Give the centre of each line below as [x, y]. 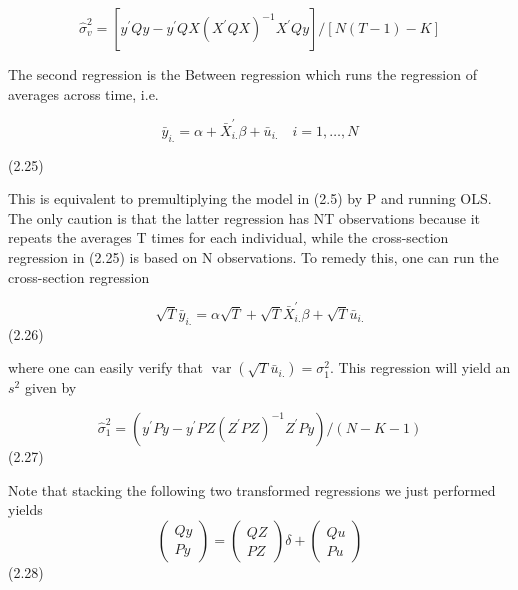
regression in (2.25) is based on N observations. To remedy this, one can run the [253, 257]
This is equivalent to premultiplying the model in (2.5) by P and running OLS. [250, 198]
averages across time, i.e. [83, 93]
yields [25, 509]
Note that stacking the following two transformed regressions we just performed [252, 489]
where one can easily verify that [105, 367]
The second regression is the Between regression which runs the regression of [242, 74]
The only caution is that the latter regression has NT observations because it [244, 217]
